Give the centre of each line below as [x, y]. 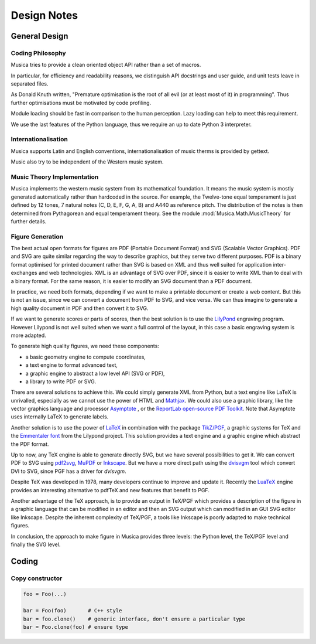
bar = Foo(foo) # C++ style [73, 611]
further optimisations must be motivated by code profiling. [81, 103]
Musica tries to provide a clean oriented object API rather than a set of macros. [106, 65]
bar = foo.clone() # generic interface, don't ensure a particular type [134, 619]
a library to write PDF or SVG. [61, 381]
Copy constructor [37, 578]
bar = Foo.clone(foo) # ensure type [76, 627]
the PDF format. [30, 444]
